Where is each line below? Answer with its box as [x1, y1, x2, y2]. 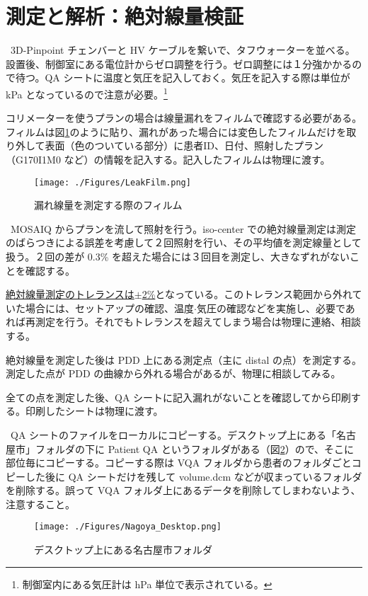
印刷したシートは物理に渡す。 [25, 403, 163, 418]
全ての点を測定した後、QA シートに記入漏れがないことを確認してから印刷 [6, 389, 351, 404]
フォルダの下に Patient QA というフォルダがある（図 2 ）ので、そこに [35, 441, 355, 456]
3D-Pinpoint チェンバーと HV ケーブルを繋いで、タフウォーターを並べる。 [10, 42, 355, 57]
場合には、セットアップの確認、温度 [25, 300, 194, 315]
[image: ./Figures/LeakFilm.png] [34, 177, 191, 188]
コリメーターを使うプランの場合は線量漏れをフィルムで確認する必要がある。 [6, 110, 362, 125]
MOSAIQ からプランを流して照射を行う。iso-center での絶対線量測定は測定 [10, 221, 357, 236]
